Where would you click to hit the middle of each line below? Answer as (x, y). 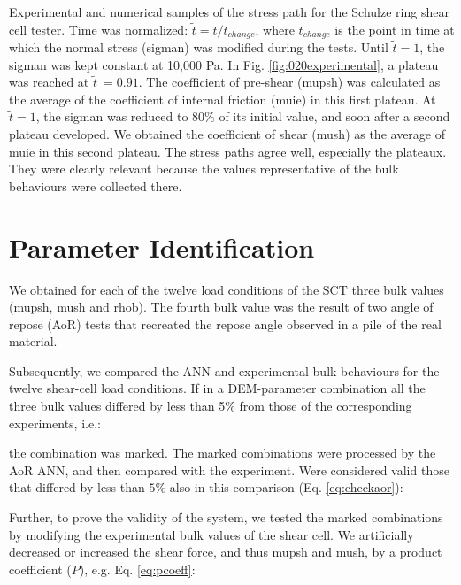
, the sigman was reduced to (112, 116)
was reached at (49, 82)
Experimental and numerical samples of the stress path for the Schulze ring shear (229, 12)
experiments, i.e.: (55, 423)
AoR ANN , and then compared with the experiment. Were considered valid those (229, 470)
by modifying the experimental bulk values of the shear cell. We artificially (211, 534)
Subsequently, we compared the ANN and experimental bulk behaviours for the (224, 370)
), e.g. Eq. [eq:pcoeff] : (137, 569)
